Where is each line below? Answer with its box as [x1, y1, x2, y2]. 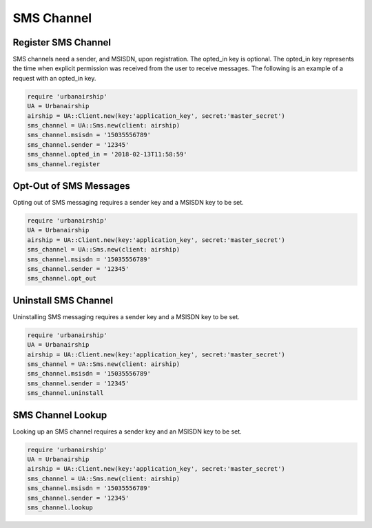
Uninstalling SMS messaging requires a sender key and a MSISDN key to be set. [12, 312, 240, 321]
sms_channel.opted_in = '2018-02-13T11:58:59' [27, 150, 187, 159]
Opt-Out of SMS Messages [12, 180, 131, 192]
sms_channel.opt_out [27, 274, 96, 283]
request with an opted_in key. [12, 74, 96, 82]
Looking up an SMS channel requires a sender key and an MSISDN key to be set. [12, 427, 242, 436]
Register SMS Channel [12, 37, 112, 48]
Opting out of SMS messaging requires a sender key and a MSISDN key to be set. [12, 199, 244, 207]
